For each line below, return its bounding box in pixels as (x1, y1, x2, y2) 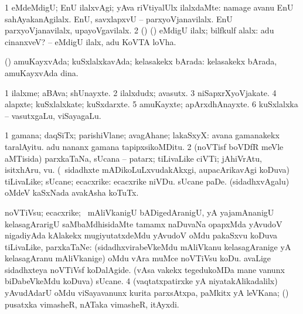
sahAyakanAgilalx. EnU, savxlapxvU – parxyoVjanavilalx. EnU (5, 12, 233, 25)
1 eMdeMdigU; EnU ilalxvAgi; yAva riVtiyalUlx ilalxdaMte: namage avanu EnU (5, 1, 294, 13)
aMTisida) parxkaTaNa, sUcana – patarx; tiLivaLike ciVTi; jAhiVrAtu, (5, 152, 262, 164)
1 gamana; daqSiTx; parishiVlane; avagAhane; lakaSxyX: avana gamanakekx (5, 129, 280, 141)
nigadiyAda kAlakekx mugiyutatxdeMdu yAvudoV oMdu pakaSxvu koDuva (5, 229, 278, 241)
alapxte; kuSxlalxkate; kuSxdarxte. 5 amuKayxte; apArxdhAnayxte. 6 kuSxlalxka (5, 98, 298, 110)
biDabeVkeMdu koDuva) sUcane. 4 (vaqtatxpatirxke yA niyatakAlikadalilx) (5, 275, 278, 287)
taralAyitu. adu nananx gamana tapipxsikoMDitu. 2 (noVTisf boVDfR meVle (5, 140, 284, 152)
